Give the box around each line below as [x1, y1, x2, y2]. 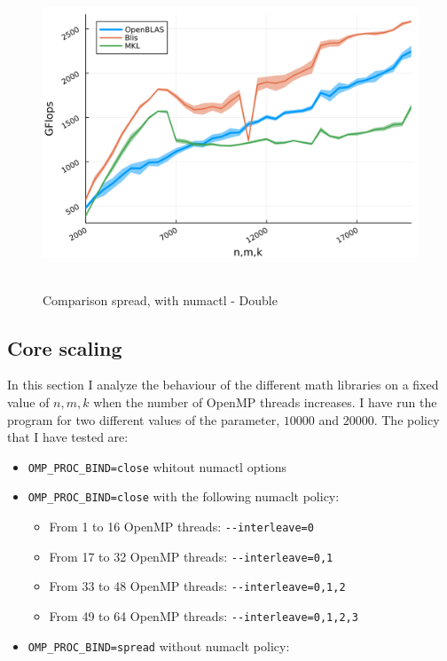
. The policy [373, 410, 440, 429]
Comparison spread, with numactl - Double [43, 290, 278, 309]
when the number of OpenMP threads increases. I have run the [93, 392, 437, 411]
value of [7, 392, 50, 411]
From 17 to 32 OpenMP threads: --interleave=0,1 [49, 547, 333, 565]
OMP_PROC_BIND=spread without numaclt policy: [27, 636, 290, 655]
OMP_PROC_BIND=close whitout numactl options [27, 457, 287, 476]
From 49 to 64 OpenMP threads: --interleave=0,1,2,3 [49, 607, 358, 626]
